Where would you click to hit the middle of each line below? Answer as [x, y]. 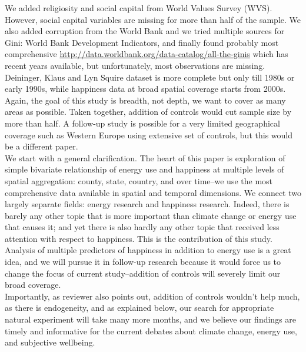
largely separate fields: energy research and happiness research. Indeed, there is [147, 204]
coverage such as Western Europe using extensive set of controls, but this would [149, 135]
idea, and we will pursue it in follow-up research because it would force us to [143, 262]
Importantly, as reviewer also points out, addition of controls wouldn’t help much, [152, 296]
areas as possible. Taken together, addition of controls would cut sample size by [148, 112]
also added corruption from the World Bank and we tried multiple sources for [145, 31]
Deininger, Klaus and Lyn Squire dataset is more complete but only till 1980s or [150, 77]
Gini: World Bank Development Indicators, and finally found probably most [142, 42]
